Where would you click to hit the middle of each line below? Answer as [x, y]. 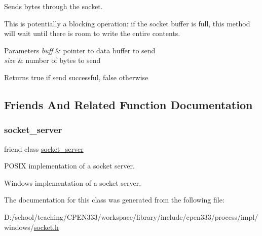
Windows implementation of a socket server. [73, 182]
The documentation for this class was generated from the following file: [114, 200]
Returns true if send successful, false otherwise [76, 77]
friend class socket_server [44, 148]
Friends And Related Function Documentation [128, 104]
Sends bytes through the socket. [53, 6]
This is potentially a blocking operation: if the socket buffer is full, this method [127, 23]
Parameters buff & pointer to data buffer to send [80, 50]
